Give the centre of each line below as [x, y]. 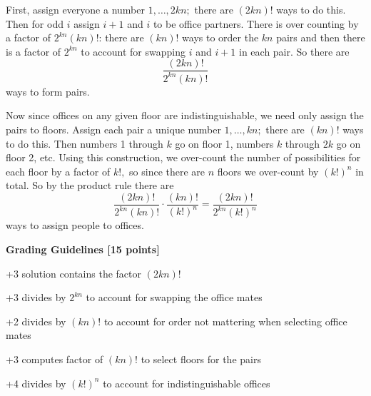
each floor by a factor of [58, 171]
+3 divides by [36, 297]
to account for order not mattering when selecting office [225, 321]
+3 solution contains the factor [73, 273]
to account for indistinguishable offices [187, 383]
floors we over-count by [268, 171]
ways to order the [220, 37]
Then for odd [35, 23]
